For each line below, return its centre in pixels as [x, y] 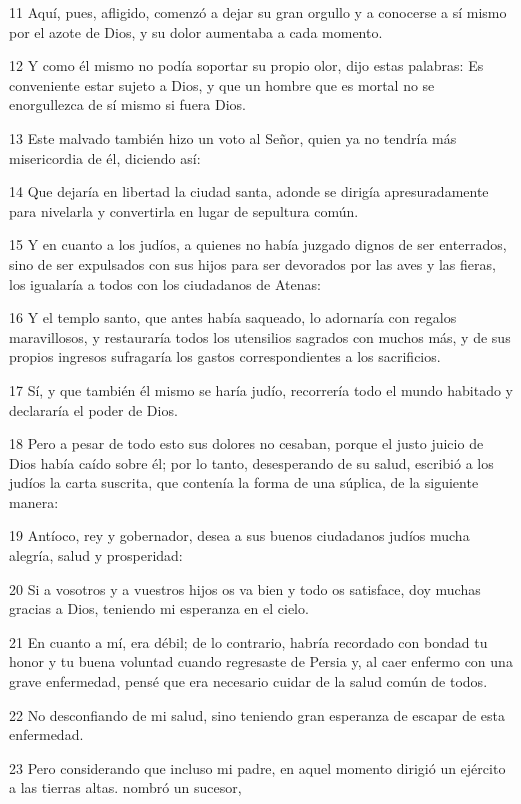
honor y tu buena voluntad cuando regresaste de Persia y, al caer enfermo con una [261, 661]
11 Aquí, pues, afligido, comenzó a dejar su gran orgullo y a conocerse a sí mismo [258, 12]
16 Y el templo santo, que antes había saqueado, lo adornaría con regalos [233, 317]
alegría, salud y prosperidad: [96, 555]
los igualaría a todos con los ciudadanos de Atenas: [165, 283]
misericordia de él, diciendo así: [105, 157]
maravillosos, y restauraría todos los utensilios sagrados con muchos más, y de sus [260, 336]
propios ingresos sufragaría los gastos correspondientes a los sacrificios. [225, 356]
